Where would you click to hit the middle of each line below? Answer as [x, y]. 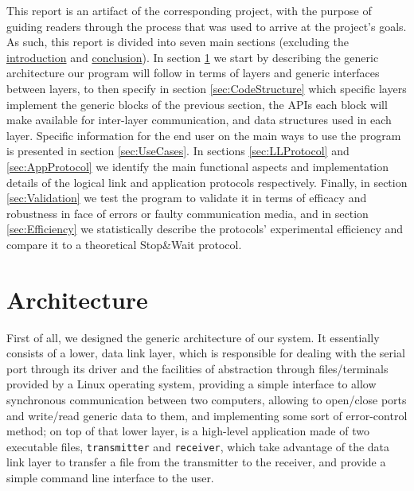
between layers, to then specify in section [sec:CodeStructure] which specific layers [207, 88]
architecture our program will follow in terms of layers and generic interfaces [193, 73]
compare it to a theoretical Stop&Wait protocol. [124, 244]
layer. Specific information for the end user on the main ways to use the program [204, 135]
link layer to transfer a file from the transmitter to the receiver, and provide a [196, 462]
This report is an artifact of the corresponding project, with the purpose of [189, 10]
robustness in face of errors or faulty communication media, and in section [187, 213]
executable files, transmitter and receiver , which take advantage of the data [198, 446]
